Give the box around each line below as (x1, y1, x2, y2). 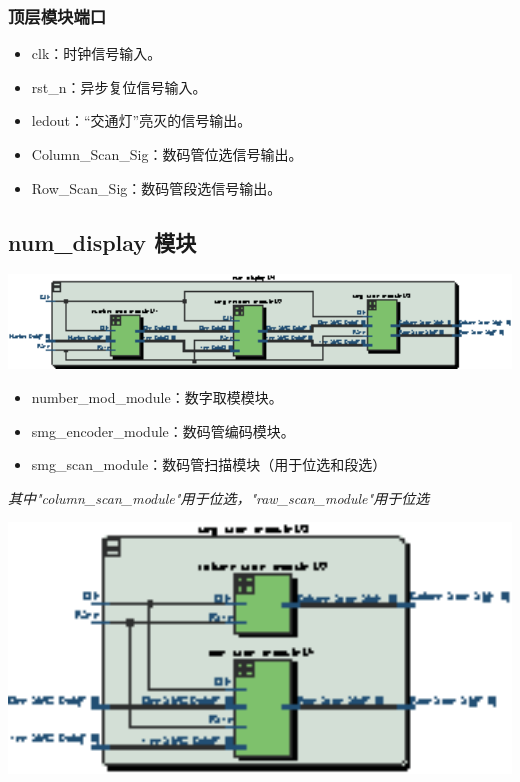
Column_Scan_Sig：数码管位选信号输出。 (31, 144, 303, 164)
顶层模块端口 (8, 3, 107, 28)
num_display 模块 (8, 226, 197, 257)
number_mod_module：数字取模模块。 (31, 386, 283, 407)
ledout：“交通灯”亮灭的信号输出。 (31, 110, 252, 131)
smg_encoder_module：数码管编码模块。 (31, 420, 295, 441)
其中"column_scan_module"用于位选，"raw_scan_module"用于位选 (8, 487, 430, 508)
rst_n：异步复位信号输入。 (31, 76, 207, 97)
